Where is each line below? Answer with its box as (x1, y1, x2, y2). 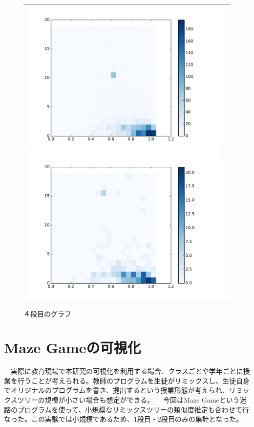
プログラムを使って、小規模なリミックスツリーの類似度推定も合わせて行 (17, 404, 249, 414)
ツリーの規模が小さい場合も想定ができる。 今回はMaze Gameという (17, 394, 240, 405)
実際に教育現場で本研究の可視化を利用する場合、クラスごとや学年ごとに (10, 366, 243, 376)
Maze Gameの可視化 (4, 337, 141, 358)
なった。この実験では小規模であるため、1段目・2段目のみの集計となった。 (4, 414, 243, 424)
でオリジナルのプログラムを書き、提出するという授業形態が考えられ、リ (4, 385, 236, 395)
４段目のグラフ (23, 309, 71, 319)
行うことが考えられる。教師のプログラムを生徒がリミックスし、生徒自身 (17, 375, 250, 385)
